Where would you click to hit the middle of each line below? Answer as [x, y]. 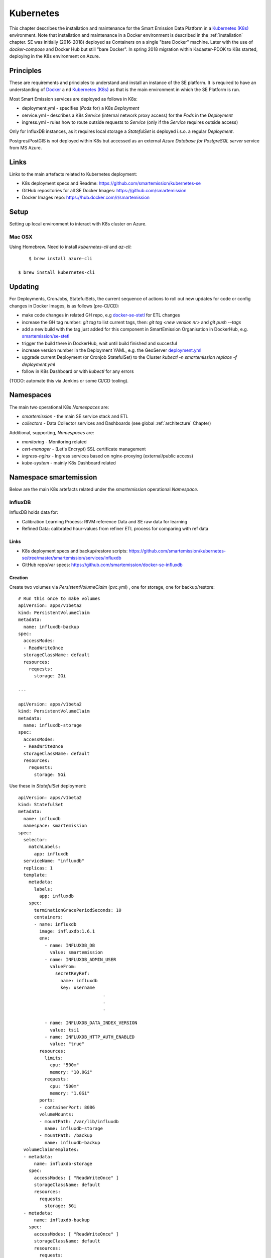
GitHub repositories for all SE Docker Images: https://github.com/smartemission [104, 190]
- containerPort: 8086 [67, 1107]
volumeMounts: [57, 1114]
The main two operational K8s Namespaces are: [59, 407]
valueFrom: [63, 966]
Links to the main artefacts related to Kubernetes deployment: [73, 174]
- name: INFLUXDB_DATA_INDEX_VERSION [91, 1023]
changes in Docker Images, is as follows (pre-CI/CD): [64, 306]
